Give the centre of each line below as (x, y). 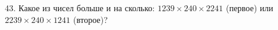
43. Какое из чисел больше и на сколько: (80, 8)
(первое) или (250, 8)
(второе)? (90, 19)
